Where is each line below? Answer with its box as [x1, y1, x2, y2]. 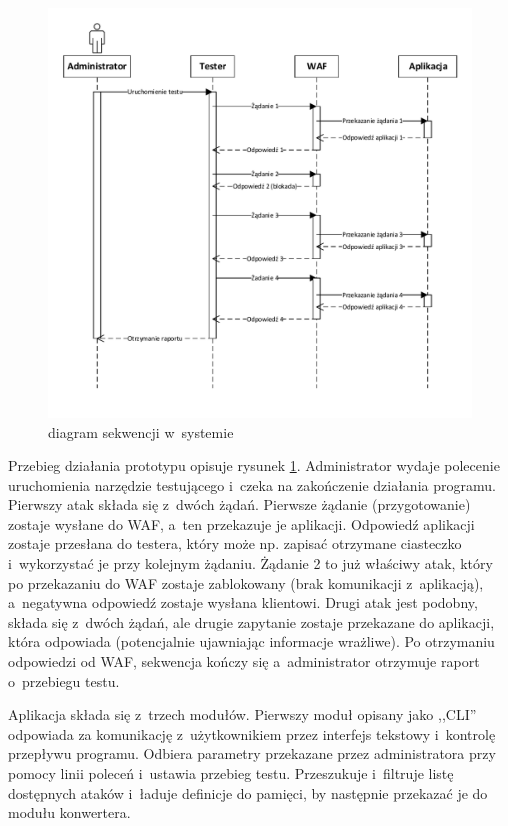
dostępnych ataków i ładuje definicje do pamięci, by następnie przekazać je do [8, 782, 488, 803]
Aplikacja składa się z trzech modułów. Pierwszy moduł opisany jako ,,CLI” [8, 704, 477, 725]
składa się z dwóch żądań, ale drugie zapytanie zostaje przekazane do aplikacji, [8, 611, 495, 632]
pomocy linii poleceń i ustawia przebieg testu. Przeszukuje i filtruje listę [8, 763, 454, 784]
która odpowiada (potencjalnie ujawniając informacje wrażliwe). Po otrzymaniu [8, 631, 495, 652]
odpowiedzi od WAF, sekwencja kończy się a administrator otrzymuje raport [8, 651, 480, 672]
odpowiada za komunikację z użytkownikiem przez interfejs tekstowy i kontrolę [8, 723, 496, 744]
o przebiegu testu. [8, 670, 120, 691]
